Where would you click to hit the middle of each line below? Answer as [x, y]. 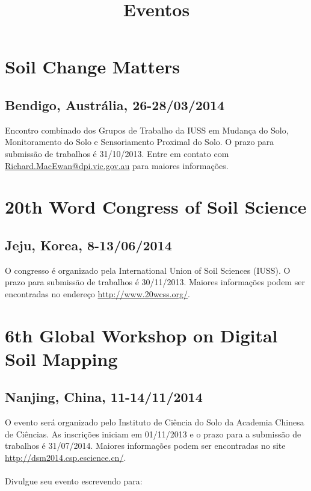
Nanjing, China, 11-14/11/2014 [104, 397]
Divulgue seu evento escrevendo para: [74, 481]
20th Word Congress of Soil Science [156, 207]
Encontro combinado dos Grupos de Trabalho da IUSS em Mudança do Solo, [147, 130]
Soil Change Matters [92, 66]
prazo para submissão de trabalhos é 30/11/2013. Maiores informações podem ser [155, 282]
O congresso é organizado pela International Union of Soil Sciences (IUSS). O [148, 270]
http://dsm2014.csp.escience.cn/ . [66, 458]
